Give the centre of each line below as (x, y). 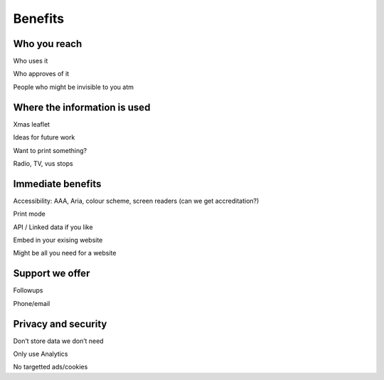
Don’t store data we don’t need (58, 341)
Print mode (29, 214)
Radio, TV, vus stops (43, 163)
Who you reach (48, 44)
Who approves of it (41, 74)
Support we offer (52, 274)
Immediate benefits (57, 184)
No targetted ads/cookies (50, 367)
